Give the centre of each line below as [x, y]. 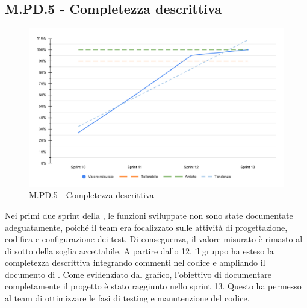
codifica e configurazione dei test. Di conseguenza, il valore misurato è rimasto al [154, 239]
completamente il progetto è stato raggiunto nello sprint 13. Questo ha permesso [153, 286]
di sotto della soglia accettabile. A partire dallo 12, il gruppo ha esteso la [139, 250]
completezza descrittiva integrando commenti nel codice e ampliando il [135, 262]
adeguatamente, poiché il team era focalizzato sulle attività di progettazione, [146, 227]
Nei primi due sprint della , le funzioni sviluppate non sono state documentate [149, 215]
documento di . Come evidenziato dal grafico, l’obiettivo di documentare [138, 274]
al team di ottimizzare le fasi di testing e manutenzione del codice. [127, 298]
